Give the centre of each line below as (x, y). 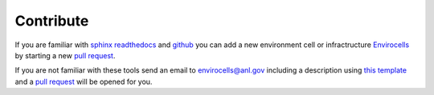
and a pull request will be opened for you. (84, 81)
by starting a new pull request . (65, 55)
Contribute (52, 21)
